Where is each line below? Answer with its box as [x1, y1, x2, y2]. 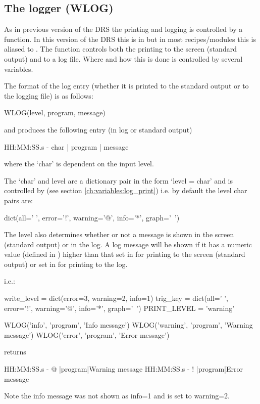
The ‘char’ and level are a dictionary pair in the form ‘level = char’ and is [4, 175, 233, 186]
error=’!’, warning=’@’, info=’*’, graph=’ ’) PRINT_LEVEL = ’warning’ [4, 302, 235, 313]
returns [4, 346, 26, 357]
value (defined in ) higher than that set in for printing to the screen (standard [4, 249, 245, 259]
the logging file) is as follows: [4, 90, 93, 101]
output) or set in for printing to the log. [4, 258, 128, 269]
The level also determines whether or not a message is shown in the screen [4, 229, 234, 240]
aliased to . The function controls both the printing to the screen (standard [4, 43, 237, 54]
